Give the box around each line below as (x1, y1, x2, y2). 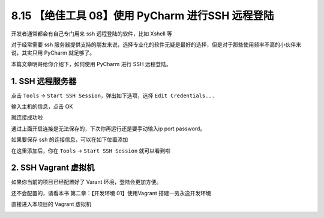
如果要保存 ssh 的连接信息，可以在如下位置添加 (11, 136, 128, 144)
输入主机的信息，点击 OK (11, 103, 73, 111)
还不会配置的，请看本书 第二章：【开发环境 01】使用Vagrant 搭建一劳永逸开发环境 (11, 189, 211, 196)
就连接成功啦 (11, 114, 43, 121)
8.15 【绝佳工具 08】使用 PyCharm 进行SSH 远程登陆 (11, 9, 274, 22)
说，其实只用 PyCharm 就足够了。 (11, 49, 95, 56)
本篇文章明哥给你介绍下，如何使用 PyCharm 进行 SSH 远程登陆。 (11, 60, 172, 67)
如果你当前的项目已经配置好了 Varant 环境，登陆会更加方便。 (11, 178, 162, 186)
